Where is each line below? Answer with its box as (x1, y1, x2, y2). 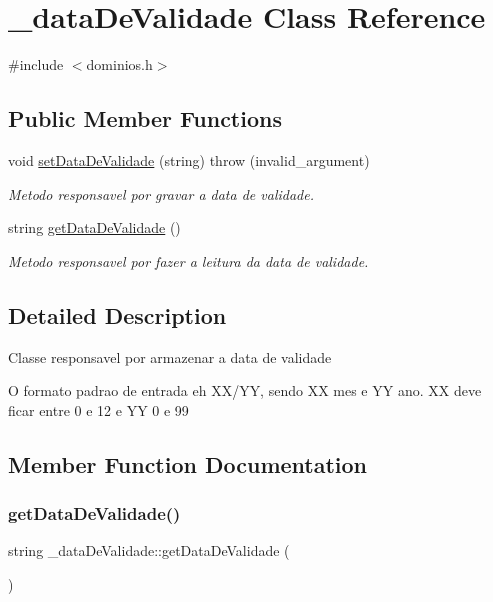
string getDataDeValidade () (8, 217, 181, 238)
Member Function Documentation (8, 448, 368, 479)
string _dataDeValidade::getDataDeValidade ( (8, 540, 290, 561)
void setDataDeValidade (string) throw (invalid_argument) (8, 149, 370, 170)
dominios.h (86, 54, 153, 75)
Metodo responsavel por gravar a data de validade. (8, 183, 314, 204)
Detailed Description (8, 299, 227, 330)
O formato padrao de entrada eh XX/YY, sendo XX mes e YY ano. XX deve (8, 380, 482, 401)
